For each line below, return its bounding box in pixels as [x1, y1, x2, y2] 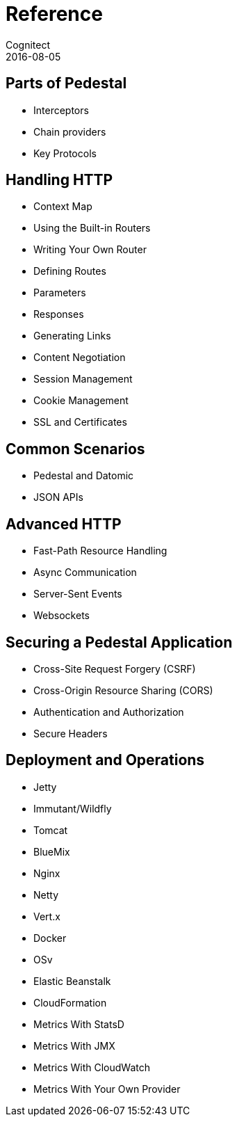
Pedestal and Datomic [33, 470, 134, 482]
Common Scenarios [6, 440, 145, 458]
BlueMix [33, 845, 70, 858]
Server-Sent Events [33, 588, 122, 600]
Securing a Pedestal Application [6, 633, 233, 651]
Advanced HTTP [6, 515, 122, 533]
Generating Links [33, 330, 111, 342]
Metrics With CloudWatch [33, 1061, 151, 1073]
